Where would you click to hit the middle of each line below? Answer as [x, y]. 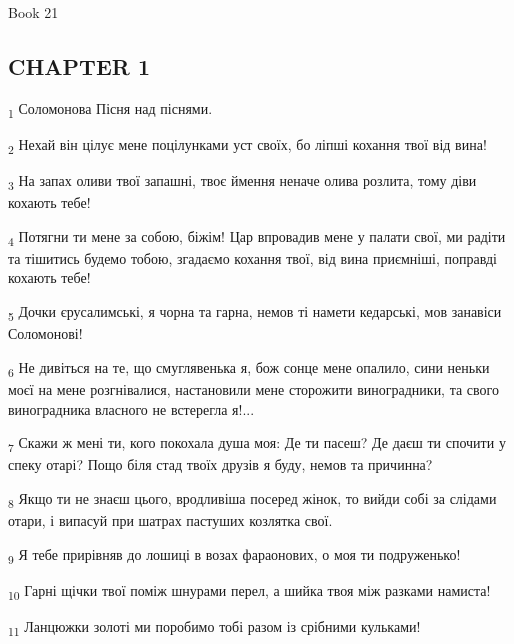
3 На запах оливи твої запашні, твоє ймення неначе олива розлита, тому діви [242, 181]
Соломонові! [45, 333]
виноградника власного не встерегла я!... [131, 408]
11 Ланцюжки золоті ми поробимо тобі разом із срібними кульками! [214, 627]
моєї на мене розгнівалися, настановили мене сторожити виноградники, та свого [253, 388]
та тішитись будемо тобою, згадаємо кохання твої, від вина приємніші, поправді [252, 257]
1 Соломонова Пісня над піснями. [110, 109]
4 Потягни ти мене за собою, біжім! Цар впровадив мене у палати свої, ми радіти [257, 237]
